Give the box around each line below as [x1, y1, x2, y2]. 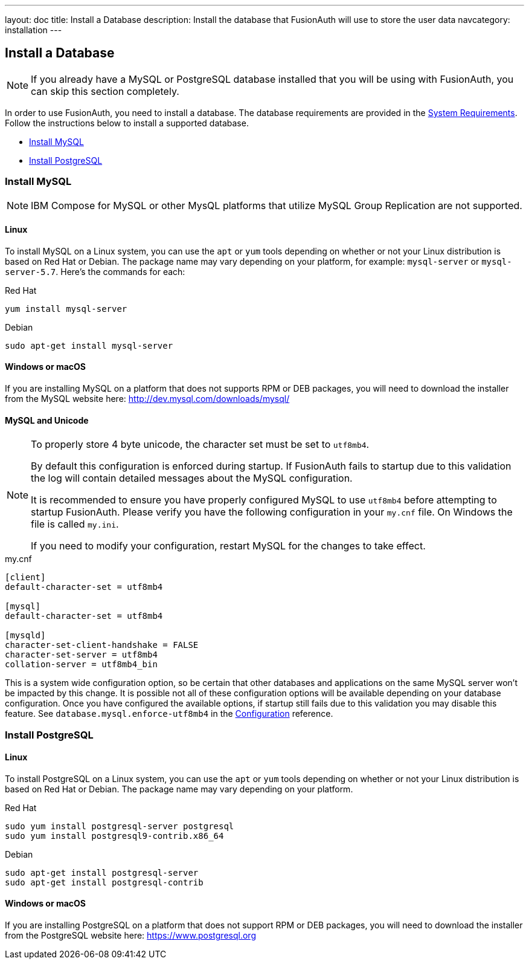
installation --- [5, 25, 62, 35]
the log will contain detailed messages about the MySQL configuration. [31, 472, 353, 485]
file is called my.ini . [31, 518, 119, 531]
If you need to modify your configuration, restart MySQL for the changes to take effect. [31, 540, 426, 552]
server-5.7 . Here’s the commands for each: [5, 266, 185, 277]
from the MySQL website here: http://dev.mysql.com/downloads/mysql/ [5, 393, 290, 404]
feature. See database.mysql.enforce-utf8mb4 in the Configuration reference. [5, 708, 333, 719]
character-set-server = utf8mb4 [5, 650, 158, 660]
